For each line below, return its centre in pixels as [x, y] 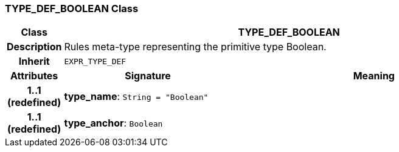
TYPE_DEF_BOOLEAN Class [72, 8]
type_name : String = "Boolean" [136, 97]
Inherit [34, 61]
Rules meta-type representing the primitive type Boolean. [195, 47]
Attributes [34, 76]
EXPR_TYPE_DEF [95, 61]
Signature [148, 76]
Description [34, 47]
